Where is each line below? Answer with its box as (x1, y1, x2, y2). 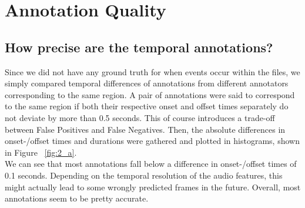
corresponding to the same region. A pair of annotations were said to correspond (5, 88, 295, 100)
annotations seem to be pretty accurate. (5, 192, 149, 204)
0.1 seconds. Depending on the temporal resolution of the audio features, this (5, 169, 283, 181)
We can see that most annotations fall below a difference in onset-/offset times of (5, 157, 297, 170)
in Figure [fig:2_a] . (5, 146, 77, 158)
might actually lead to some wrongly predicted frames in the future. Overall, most (5, 180, 301, 193)
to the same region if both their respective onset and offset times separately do (5, 100, 289, 112)
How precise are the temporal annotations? (5, 38, 273, 56)
